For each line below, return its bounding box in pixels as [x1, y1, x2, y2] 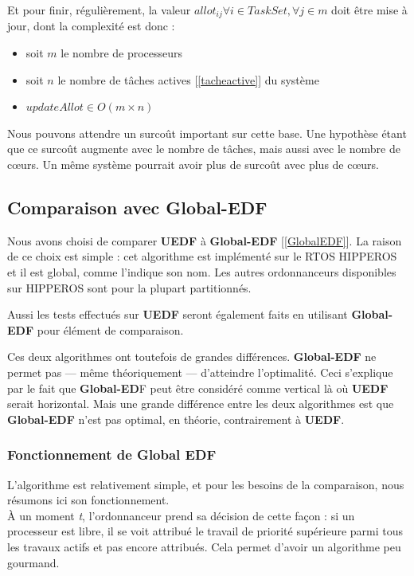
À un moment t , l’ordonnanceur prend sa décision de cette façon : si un [7, 507, 355, 523]
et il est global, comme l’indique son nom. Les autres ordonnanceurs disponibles [7, 264, 396, 280]
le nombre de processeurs [61, 45, 183, 61]
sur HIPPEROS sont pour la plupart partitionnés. [7, 279, 252, 296]
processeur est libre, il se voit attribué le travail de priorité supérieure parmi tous [7, 523, 404, 539]
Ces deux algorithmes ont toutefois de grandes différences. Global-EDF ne [7, 348, 377, 365]
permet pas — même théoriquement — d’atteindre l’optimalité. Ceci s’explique [7, 363, 393, 380]
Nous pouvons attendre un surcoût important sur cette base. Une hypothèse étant [7, 124, 407, 141]
